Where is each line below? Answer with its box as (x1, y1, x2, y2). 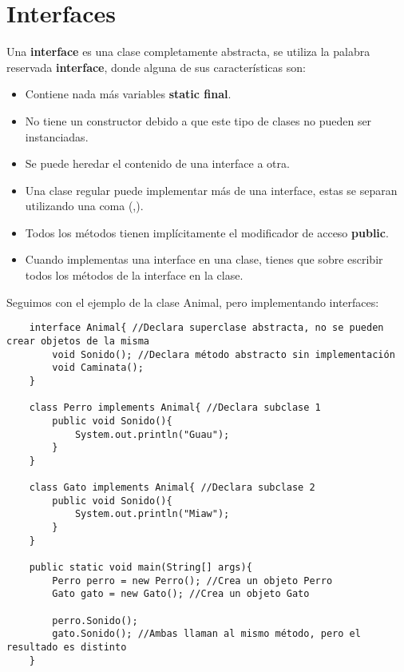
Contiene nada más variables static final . (25, 85, 232, 102)
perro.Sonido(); (52, 614, 138, 626)
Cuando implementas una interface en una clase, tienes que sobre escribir (25, 251, 383, 268)
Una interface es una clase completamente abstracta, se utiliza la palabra (6, 43, 370, 60)
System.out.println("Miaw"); (74, 508, 230, 520)
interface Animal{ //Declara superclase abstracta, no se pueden (29, 322, 384, 334)
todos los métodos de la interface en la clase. (25, 267, 244, 284)
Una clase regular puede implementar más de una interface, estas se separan (25, 181, 398, 198)
